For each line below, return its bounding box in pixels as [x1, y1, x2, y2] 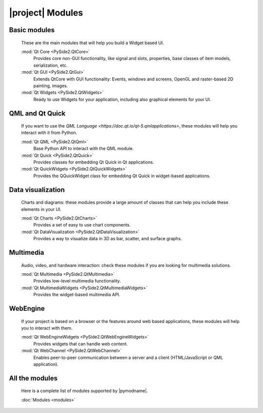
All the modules [9, 374, 58, 382]
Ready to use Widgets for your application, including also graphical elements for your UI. [33, 96, 211, 102]
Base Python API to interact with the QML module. [33, 146, 134, 151]
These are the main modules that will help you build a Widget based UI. [21, 39, 164, 46]
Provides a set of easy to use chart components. [33, 222, 131, 228]
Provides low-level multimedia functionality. [33, 278, 121, 284]
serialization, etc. [33, 62, 68, 68]
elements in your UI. [21, 206, 62, 212]
